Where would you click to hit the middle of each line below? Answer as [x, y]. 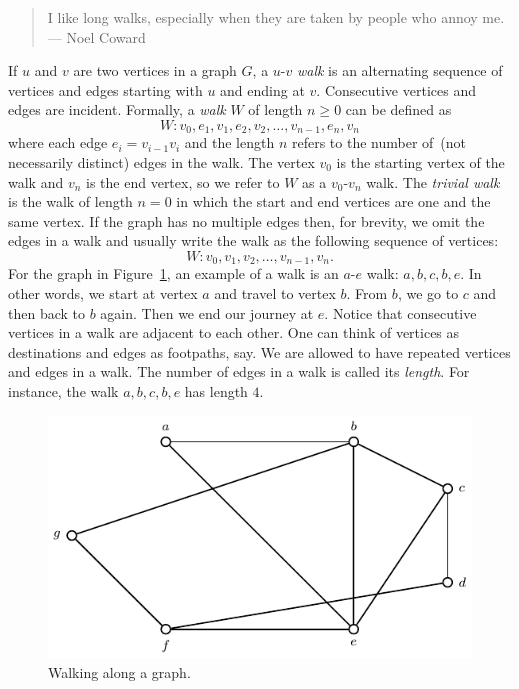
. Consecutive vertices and [396, 89]
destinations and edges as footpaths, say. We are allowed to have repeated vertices [259, 351]
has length [216, 391]
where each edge [58, 142]
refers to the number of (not [379, 142]
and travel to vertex [275, 293]
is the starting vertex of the [420, 162]
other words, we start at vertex [103, 293]
